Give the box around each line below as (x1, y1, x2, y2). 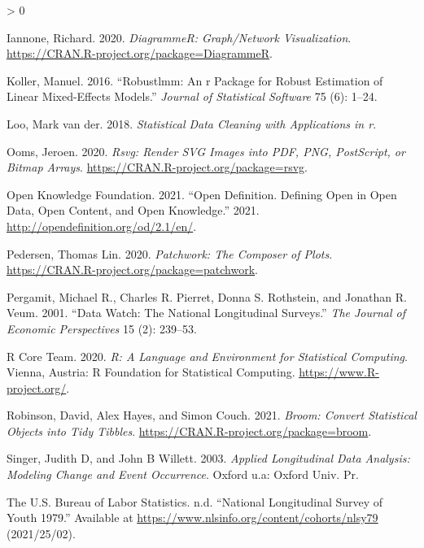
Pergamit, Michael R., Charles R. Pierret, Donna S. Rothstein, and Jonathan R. (7, 288, 407, 305)
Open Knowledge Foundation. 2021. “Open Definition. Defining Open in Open (7, 185, 397, 202)
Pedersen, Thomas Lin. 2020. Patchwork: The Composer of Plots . (7, 245, 333, 262)
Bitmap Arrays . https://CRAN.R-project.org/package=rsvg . (7, 159, 308, 176)
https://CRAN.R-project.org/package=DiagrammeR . (7, 45, 273, 62)
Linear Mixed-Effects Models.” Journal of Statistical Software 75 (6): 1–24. (7, 88, 378, 105)
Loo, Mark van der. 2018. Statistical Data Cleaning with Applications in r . (7, 115, 377, 132)
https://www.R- (299, 363, 379, 381)
